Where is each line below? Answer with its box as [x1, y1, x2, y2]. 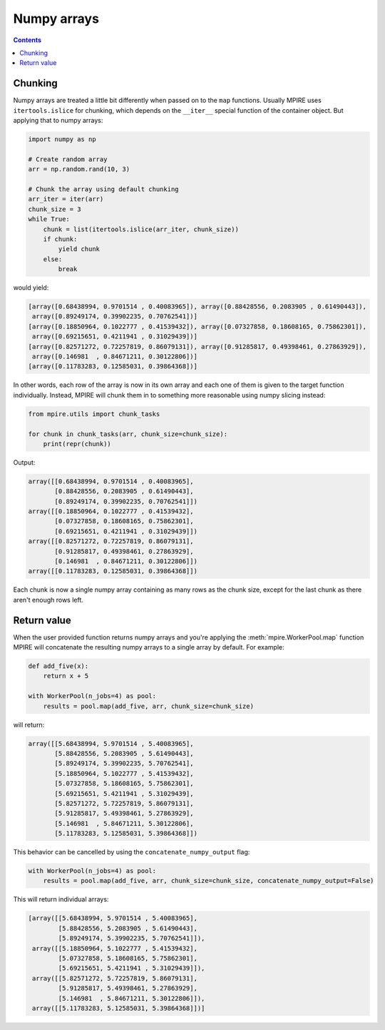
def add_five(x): [28, 662, 89, 670]
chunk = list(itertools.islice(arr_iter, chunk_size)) [43, 225, 239, 233]
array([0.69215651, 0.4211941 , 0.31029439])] [32, 333, 197, 340]
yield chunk [58, 245, 100, 253]
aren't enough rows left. [13, 595, 83, 604]
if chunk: [43, 235, 78, 243]
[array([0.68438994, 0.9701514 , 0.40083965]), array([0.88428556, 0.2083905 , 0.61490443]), [28, 303, 367, 310]
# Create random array [28, 155, 108, 163]
